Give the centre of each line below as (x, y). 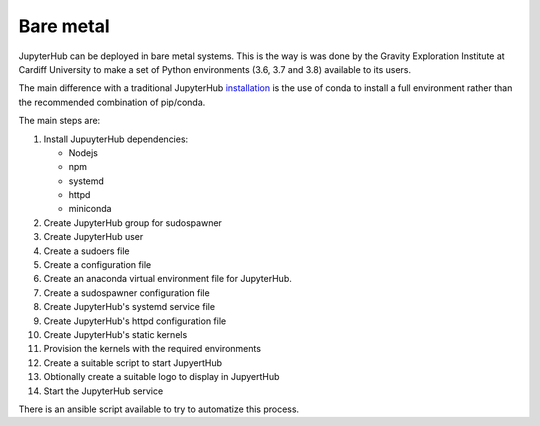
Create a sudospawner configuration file (126, 292)
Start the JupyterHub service (103, 391)
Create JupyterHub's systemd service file (129, 307)
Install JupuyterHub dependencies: (116, 139)
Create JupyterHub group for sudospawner (132, 222)
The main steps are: (59, 121)
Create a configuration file (97, 265)
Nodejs (83, 152)
